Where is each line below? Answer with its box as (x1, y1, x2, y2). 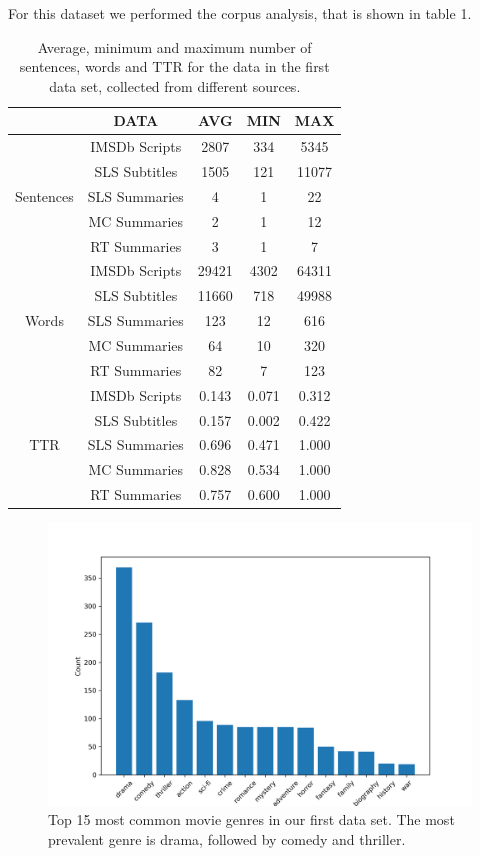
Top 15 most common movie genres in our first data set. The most (48, 809, 455, 830)
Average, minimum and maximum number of (37, 36, 312, 57)
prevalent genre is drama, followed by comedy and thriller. (48, 828, 406, 849)
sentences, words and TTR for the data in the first (19, 56, 330, 77)
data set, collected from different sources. (49, 75, 301, 96)
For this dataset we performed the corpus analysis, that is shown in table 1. (8, 3, 472, 23)
